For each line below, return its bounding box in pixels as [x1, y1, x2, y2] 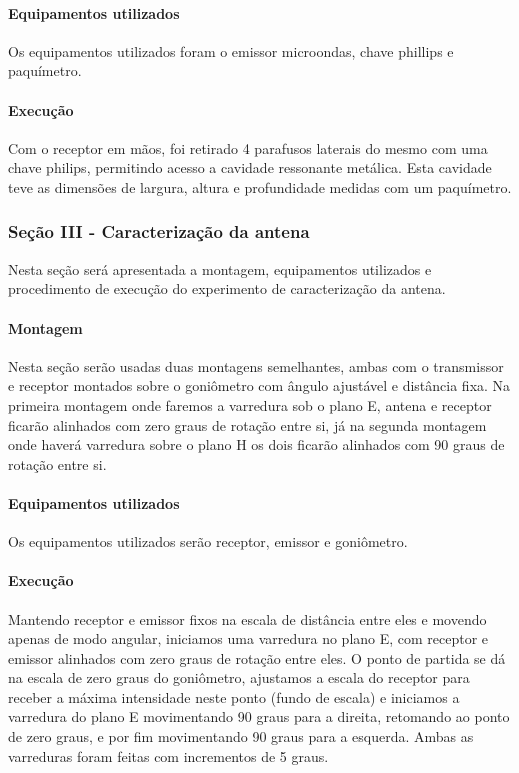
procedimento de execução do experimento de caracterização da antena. [8, 278, 446, 299]
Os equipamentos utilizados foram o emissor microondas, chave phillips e [8, 40, 454, 61]
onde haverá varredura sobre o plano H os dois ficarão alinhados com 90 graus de [8, 434, 505, 455]
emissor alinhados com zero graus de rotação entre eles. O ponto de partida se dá [8, 647, 506, 668]
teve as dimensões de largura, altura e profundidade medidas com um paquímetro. [8, 176, 512, 197]
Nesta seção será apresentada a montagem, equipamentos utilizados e [8, 258, 432, 279]
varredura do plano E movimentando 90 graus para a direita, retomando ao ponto [8, 706, 510, 727]
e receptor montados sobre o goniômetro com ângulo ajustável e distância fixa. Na [8, 375, 511, 396]
